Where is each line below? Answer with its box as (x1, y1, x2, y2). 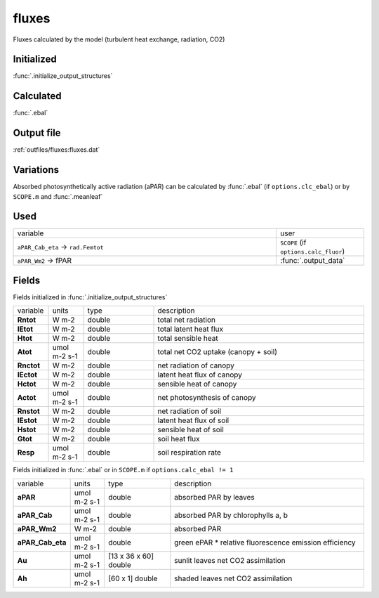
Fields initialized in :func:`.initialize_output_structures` (13, 292, 168, 301)
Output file (13, 127, 61, 139)
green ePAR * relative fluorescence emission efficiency (174, 538, 356, 547)
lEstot (17, 415, 38, 425)
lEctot (17, 370, 38, 379)
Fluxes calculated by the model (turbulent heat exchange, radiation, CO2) (13, 35, 225, 44)
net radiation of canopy (157, 360, 234, 370)
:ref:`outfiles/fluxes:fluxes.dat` (13, 145, 100, 154)
